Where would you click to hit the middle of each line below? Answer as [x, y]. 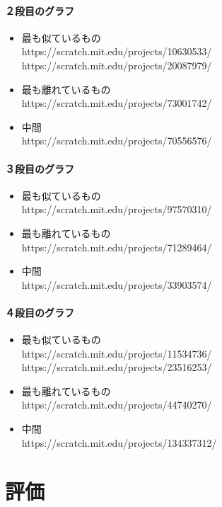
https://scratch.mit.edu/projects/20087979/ [117, 65]
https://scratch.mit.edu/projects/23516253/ [117, 367]
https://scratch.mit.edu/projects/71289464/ [117, 247]
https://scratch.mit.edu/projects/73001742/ [117, 103]
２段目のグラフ [40, 10]
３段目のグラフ [40, 168]
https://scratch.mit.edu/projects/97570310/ [117, 209]
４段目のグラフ [40, 312]
